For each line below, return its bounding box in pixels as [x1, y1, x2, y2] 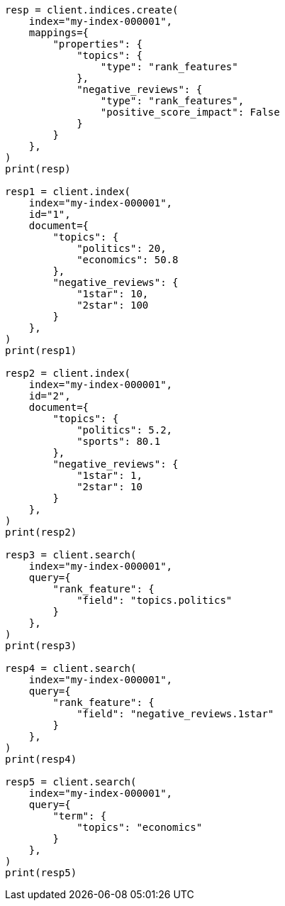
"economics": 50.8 [77, 254, 179, 265]
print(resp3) [5, 640, 77, 651]
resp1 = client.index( [5, 186, 131, 197]
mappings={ [28, 27, 89, 38]
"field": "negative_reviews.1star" [77, 708, 274, 719]
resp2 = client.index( [5, 368, 131, 379]
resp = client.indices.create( [5, 4, 179, 16]
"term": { [52, 810, 107, 822]
